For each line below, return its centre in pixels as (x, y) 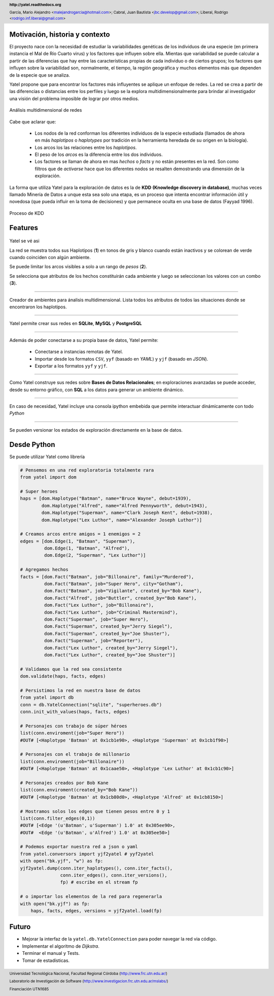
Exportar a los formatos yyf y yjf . (71, 366)
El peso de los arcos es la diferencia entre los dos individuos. (99, 154)
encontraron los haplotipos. (38, 307)
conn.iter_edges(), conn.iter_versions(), (114, 875)
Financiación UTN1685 (29, 989)
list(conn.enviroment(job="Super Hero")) (72, 733)
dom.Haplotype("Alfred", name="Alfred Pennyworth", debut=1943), (124, 506)
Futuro (20, 927)
